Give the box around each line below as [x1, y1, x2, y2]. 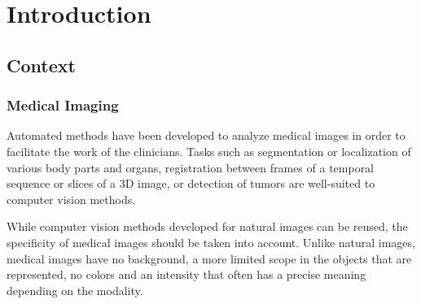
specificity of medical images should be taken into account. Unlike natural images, [7, 233, 415, 250]
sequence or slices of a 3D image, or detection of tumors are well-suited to [7, 175, 375, 192]
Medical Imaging [7, 95, 119, 115]
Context [7, 52, 76, 77]
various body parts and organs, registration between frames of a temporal [7, 159, 375, 176]
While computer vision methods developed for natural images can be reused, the [7, 218, 408, 235]
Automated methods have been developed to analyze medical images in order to [7, 127, 406, 144]
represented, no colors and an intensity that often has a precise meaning [7, 266, 366, 283]
